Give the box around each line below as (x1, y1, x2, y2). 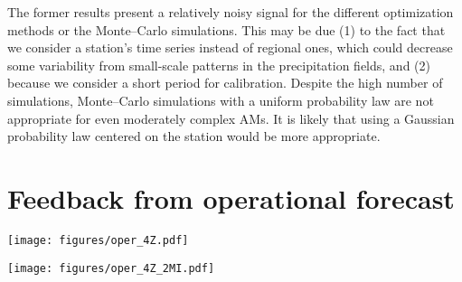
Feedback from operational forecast (7, 179, 455, 216)
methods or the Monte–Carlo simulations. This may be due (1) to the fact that (7, 20, 446, 39)
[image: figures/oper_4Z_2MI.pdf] (7, 261, 215, 275)
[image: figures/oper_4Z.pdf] (7, 233, 189, 247)
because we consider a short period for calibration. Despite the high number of (7, 73, 443, 92)
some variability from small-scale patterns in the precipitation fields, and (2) (7, 55, 430, 74)
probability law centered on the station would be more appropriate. (7, 127, 381, 146)
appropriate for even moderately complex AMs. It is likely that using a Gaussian (7, 108, 455, 127)
